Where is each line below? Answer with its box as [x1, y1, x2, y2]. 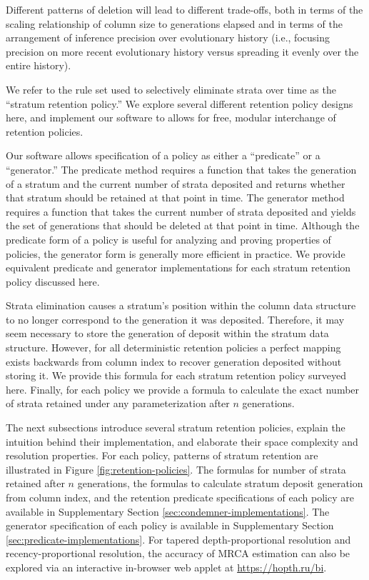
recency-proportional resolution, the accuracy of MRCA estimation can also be [6, 546, 350, 561]
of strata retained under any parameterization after [6, 396, 230, 411]
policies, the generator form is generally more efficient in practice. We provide [6, 246, 345, 261]
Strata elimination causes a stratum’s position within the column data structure [6, 298, 356, 313]
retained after [6, 476, 65, 491]
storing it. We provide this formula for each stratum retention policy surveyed [6, 368, 346, 383]
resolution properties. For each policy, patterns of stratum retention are [6, 448, 318, 463]
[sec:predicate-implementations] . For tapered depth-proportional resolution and [6, 531, 351, 546]
